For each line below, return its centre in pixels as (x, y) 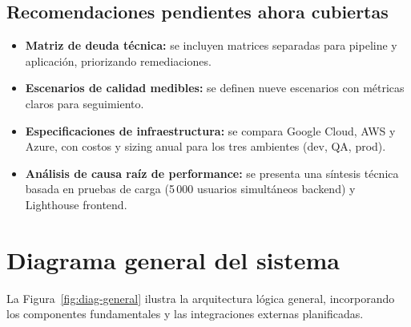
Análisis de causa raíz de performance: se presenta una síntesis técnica (212, 173)
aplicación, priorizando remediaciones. (118, 61)
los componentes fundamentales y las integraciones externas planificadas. (185, 314)
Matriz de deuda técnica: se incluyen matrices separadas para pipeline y (211, 45)
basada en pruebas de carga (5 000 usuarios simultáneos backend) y (190, 189)
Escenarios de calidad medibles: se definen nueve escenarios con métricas (215, 88)
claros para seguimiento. (85, 103)
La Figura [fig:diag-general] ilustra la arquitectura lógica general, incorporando (201, 298)
